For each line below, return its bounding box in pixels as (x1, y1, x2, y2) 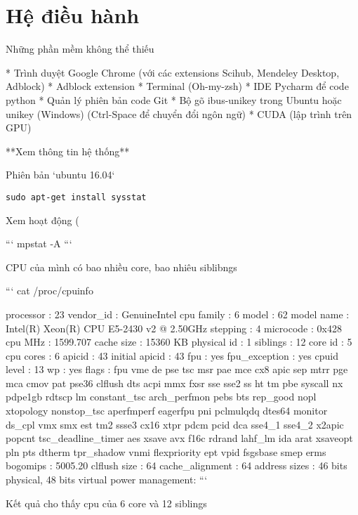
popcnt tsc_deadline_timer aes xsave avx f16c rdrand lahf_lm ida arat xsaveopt (6, 431, 353, 445)
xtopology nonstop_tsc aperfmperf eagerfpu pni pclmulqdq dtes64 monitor (6, 403, 328, 418)
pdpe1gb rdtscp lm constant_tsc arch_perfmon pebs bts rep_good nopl (6, 389, 317, 404)
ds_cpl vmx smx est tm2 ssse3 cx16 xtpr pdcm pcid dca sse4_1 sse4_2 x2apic (6, 417, 344, 431)
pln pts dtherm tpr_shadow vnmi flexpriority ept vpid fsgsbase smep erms (6, 444, 326, 459)
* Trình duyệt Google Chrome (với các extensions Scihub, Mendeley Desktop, (6, 65, 340, 79)
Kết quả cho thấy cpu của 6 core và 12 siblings (6, 495, 207, 510)
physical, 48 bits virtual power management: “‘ (6, 472, 208, 487)
